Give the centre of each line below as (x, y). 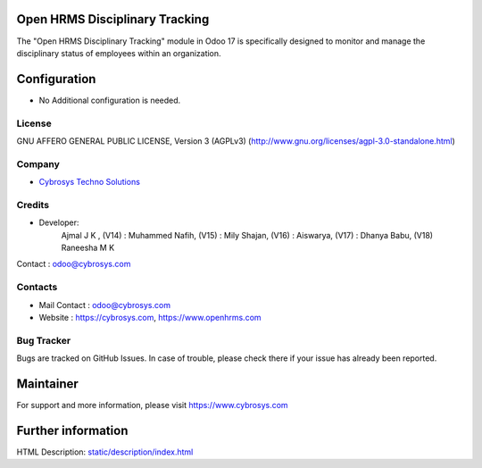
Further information (72, 430)
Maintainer (48, 384)
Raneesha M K (88, 248)
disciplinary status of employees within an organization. (119, 53)
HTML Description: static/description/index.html (105, 452)
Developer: (59, 222)
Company (38, 163)
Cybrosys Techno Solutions (89, 182)
